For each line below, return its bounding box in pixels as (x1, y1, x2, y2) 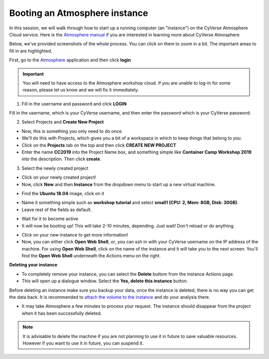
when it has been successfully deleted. (21, 310, 102, 316)
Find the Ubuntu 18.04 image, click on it (21, 190, 105, 196)
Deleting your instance (9, 262, 57, 268)
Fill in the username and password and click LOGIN (21, 101, 127, 107)
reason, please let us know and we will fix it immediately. (22, 87, 139, 93)
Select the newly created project (21, 165, 89, 171)
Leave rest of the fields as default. (21, 207, 92, 213)
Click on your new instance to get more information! (21, 232, 129, 238)
